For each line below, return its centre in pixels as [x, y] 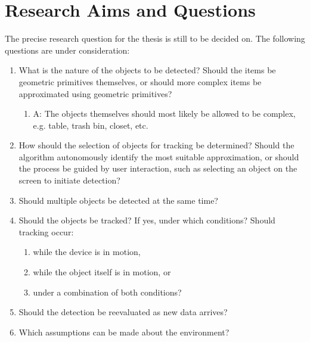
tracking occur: [46, 231]
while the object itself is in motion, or [102, 272]
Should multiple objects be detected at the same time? [118, 200]
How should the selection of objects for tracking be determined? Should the [156, 145]
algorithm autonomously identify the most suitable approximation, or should [159, 156]
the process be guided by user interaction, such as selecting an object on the [158, 168]
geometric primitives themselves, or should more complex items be [140, 81]
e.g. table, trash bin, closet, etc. [91, 125]
